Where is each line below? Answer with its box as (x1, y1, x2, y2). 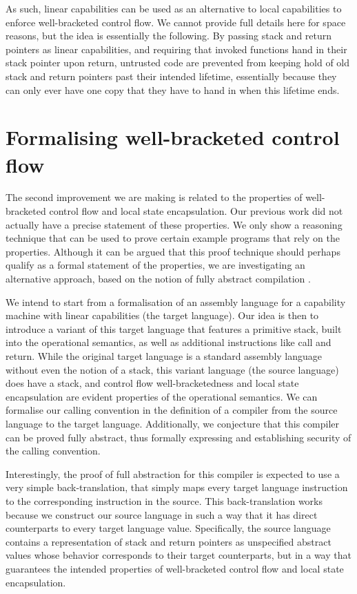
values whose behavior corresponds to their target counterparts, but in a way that (6, 548, 351, 562)
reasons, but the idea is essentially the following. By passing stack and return (6, 28, 332, 43)
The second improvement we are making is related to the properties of (6, 190, 303, 204)
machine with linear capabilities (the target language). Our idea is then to (6, 308, 319, 323)
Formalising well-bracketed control (6, 123, 340, 151)
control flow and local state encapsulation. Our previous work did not (49, 204, 343, 218)
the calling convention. (6, 443, 101, 458)
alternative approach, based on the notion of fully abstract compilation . (6, 271, 311, 286)
